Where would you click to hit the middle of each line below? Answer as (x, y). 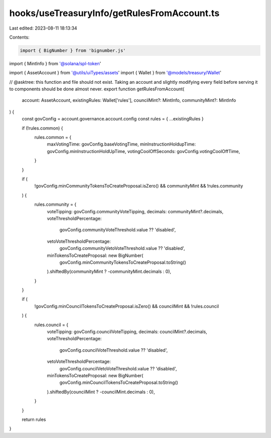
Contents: (19, 37)
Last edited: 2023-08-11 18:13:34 (43, 28)
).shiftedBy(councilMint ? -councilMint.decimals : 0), (101, 392)
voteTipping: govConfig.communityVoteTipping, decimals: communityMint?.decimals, (135, 211)
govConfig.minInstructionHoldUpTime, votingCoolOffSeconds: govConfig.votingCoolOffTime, (144, 151)
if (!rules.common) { (42, 128)
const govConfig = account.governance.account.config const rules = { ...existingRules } (113, 119)
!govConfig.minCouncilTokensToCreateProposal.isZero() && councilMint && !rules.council (127, 306)
